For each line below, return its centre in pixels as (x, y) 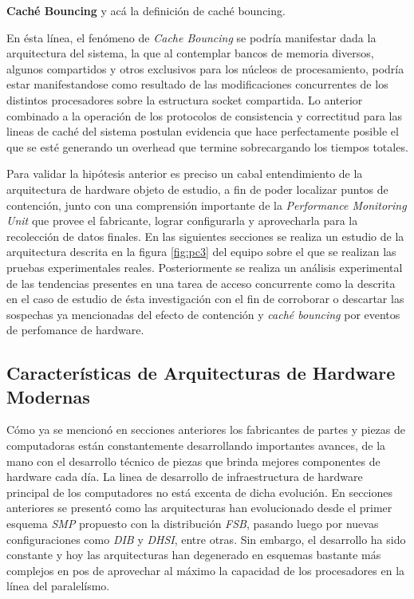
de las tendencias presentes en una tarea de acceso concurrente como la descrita (201, 283)
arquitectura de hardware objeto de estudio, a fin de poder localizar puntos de (197, 189)
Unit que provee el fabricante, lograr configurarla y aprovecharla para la (182, 221)
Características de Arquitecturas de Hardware (201, 373)
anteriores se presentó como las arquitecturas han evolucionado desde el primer (199, 508)
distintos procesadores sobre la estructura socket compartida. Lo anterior (185, 99)
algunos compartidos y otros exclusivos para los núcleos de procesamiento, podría (205, 68)
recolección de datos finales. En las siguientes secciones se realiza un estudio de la (205, 236)
